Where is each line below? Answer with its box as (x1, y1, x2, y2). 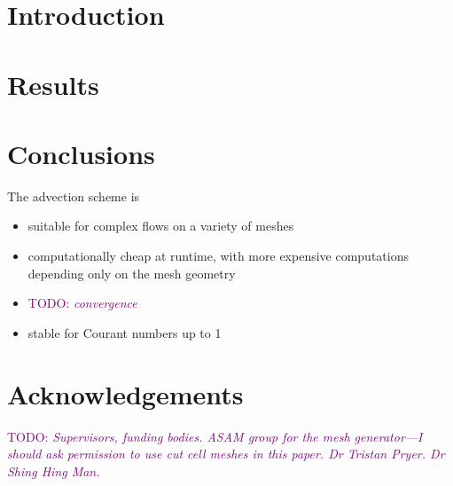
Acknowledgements (7, 375, 244, 412)
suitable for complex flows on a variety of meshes (27, 216, 294, 235)
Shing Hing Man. (7, 461, 100, 480)
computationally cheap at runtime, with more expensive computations (27, 247, 409, 265)
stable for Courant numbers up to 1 (27, 323, 222, 341)
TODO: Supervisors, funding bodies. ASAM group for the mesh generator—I (7, 427, 423, 445)
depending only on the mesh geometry (27, 263, 236, 282)
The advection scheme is (7, 186, 140, 205)
